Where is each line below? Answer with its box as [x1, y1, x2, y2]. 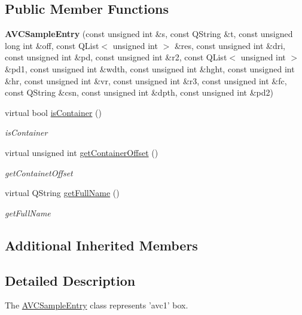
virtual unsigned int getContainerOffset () [5, 146, 158, 158]
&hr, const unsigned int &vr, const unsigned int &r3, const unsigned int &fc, [5, 74, 287, 87]
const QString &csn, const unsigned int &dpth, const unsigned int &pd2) [5, 86, 273, 99]
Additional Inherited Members [5, 236, 198, 254]
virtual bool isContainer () [5, 106, 102, 118]
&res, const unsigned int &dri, [174, 39, 285, 51]
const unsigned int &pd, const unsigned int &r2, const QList [5, 51, 227, 63]
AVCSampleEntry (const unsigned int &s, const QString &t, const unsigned [5, 27, 293, 40]
